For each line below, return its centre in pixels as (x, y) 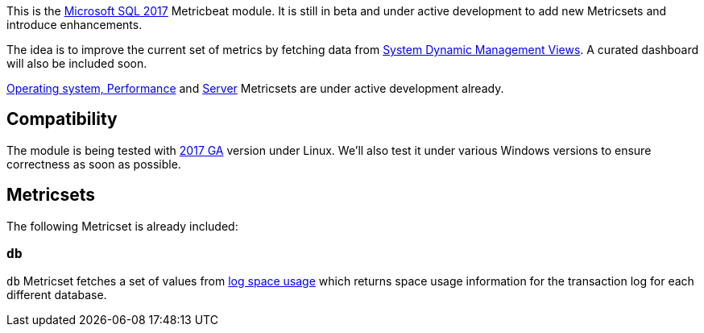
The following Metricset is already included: (122, 226)
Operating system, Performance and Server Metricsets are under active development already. (255, 88)
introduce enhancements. (75, 25)
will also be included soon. (77, 63)
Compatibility (62, 119)
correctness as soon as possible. (94, 164)
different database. (57, 295)
